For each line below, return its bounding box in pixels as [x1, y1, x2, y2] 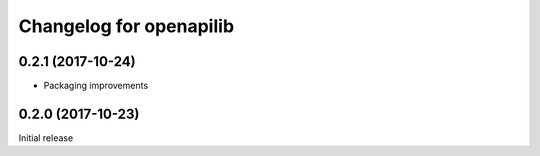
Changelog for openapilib [18, 15, 235, 37]
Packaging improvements [43, 80, 149, 92]
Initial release [18, 131, 74, 144]
